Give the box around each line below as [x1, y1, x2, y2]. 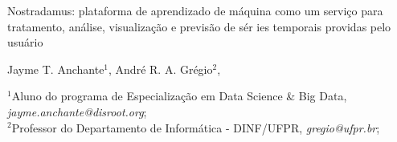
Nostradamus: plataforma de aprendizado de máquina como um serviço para [7, 2, 383, 18]
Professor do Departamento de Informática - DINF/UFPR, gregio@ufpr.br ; [11, 119, 380, 136]
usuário [7, 34, 43, 51]
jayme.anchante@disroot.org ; [7, 103, 147, 120]
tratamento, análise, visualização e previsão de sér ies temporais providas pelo [7, 18, 391, 34]
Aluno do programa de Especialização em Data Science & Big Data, [11, 87, 347, 104]
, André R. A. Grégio [108, 60, 213, 77]
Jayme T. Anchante [7, 60, 104, 77]
